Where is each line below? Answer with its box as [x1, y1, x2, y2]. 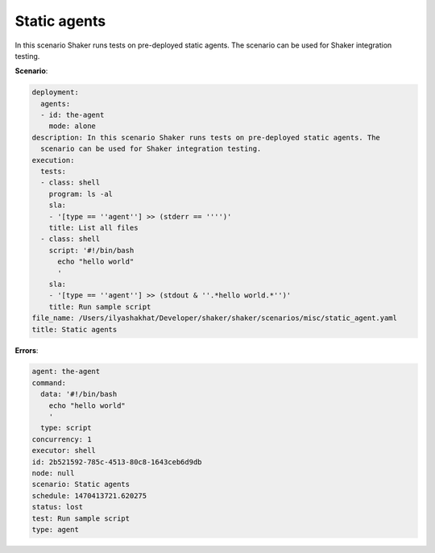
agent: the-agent [31, 367, 101, 376]
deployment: [31, 88, 80, 97]
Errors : [14, 345, 39, 355]
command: [31, 378, 67, 387]
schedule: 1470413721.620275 [31, 491, 147, 500]
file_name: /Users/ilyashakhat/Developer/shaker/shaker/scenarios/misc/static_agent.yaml [31, 314, 398, 322]
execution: [31, 156, 75, 164]
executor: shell [31, 446, 97, 455]
